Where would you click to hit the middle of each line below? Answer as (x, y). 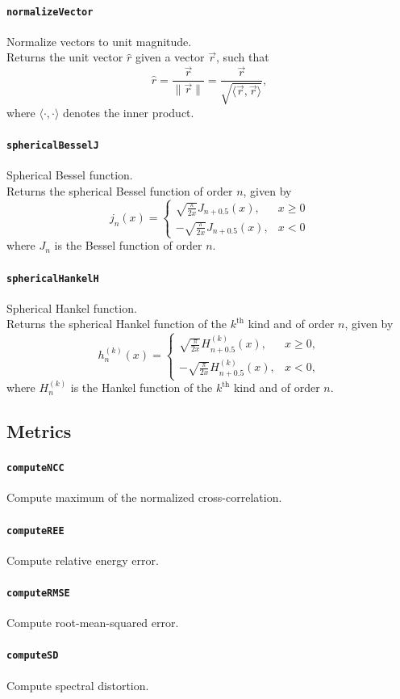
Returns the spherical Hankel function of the (117, 324)
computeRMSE (38, 593)
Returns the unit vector (65, 57)
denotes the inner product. (129, 112)
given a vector (170, 57)
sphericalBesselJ (53, 145)
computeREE (35, 531)
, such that (242, 57)
